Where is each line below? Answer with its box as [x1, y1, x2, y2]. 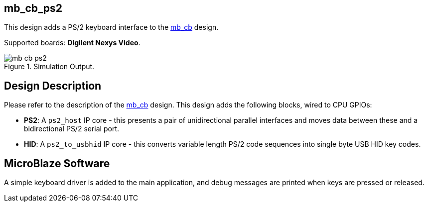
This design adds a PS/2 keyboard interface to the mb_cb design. [4, 23, 219, 32]
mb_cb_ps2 [4, 2, 62, 14]
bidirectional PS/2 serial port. [24, 124, 120, 133]
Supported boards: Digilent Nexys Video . [4, 38, 141, 47]
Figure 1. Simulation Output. [4, 62, 95, 71]
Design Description [4, 79, 102, 92]
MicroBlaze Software [4, 157, 110, 170]
